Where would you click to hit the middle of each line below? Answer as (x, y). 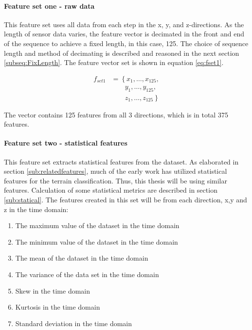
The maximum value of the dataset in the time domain (97, 225)
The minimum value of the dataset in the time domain (97, 241)
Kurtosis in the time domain (58, 307)
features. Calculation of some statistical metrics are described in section (111, 190)
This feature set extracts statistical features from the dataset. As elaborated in (121, 161)
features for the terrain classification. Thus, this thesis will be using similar (116, 180)
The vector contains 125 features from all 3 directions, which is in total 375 (116, 114)
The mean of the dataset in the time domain (82, 258)
